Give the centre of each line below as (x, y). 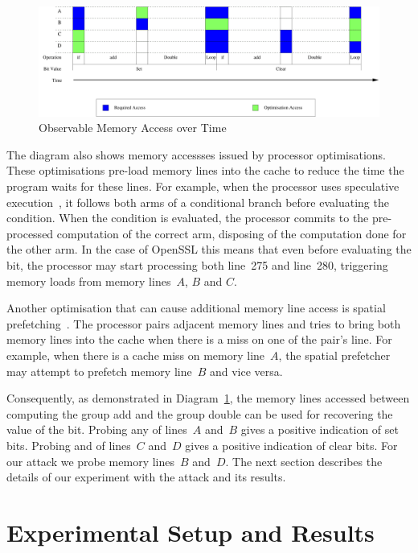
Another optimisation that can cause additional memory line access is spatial (196, 308)
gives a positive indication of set (320, 429)
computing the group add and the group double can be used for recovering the (200, 413)
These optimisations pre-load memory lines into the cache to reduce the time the (205, 170)
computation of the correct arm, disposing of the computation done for (232, 233)
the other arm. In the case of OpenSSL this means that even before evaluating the (209, 249)
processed (30, 233)
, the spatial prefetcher (334, 355)
